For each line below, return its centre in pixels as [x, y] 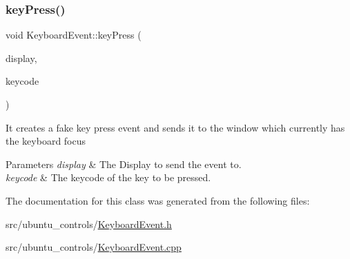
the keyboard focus [46, 141]
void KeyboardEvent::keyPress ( [74, 35]
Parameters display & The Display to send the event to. [124, 164]
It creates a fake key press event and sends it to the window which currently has [175, 127]
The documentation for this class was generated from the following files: [158, 200]
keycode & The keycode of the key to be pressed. [108, 177]
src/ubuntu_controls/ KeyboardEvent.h [89, 224]
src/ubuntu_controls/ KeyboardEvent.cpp [94, 247]
